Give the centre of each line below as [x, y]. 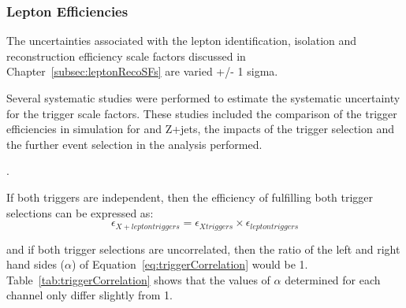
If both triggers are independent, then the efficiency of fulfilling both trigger [190, 197]
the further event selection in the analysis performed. [134, 144]
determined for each [333, 279]
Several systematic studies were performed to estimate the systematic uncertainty [203, 98]
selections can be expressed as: [80, 212]
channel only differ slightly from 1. [89, 295]
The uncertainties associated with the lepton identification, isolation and [182, 41]
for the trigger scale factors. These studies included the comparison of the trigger [202, 113]
